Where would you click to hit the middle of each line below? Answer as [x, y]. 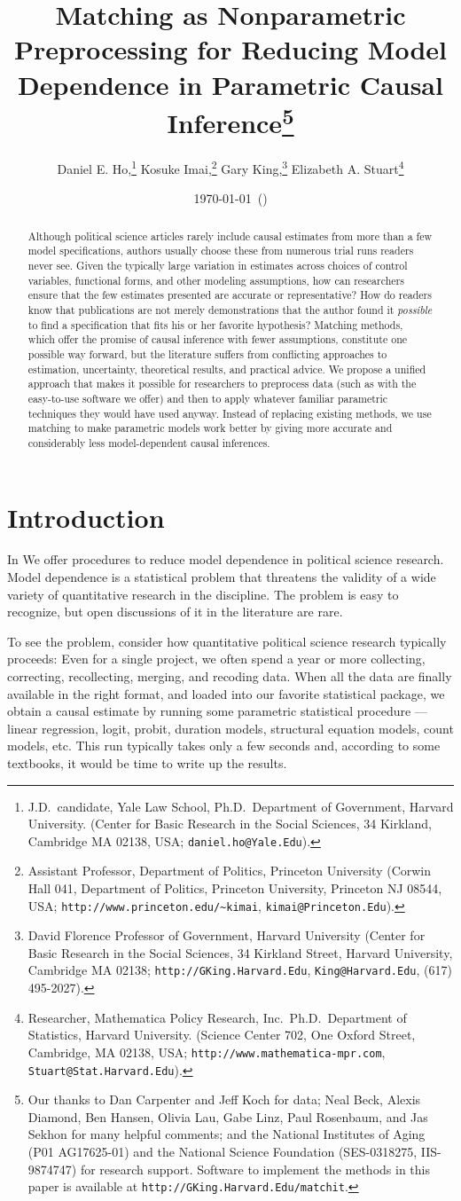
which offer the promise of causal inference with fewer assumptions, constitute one [218, 339]
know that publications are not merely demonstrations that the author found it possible [230, 309]
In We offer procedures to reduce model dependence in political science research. [226, 559]
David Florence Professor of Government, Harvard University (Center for [227, 935]
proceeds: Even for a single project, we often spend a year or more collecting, [216, 659]
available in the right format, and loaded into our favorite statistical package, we [226, 693]
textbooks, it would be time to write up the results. [147, 762]
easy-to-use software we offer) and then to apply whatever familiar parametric [208, 398]
